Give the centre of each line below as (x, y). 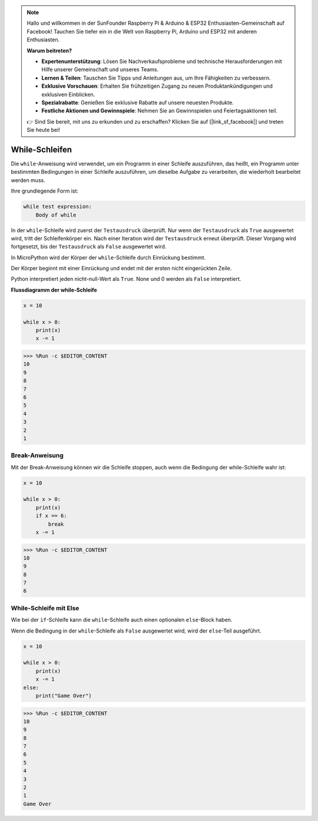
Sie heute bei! (43, 130)
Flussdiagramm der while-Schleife (54, 290)
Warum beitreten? (49, 51)
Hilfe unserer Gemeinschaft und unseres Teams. (100, 69)
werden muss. (28, 180)
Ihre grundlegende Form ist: (45, 191)
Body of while (56, 215)
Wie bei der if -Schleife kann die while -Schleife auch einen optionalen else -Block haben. (122, 620)
